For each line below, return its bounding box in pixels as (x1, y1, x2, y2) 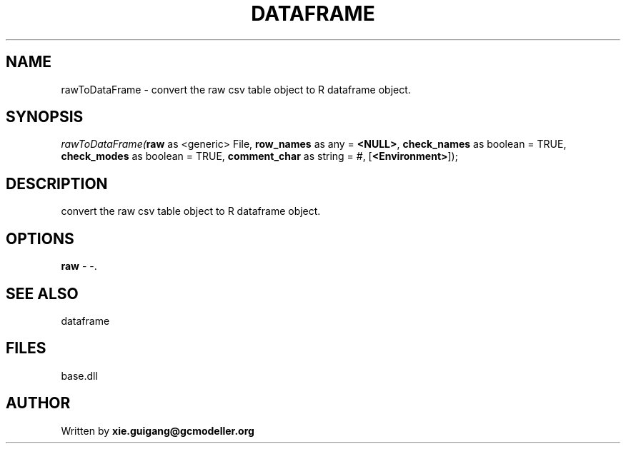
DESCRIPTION (6, 174, 108, 193)
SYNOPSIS (6, 108, 84, 126)
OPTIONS (6, 229, 74, 248)
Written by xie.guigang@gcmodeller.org (61, 424, 254, 437)
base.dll (61, 369, 98, 382)
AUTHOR (6, 394, 71, 413)
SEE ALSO (6, 284, 79, 303)
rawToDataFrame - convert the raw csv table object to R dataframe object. (61, 83, 411, 96)
